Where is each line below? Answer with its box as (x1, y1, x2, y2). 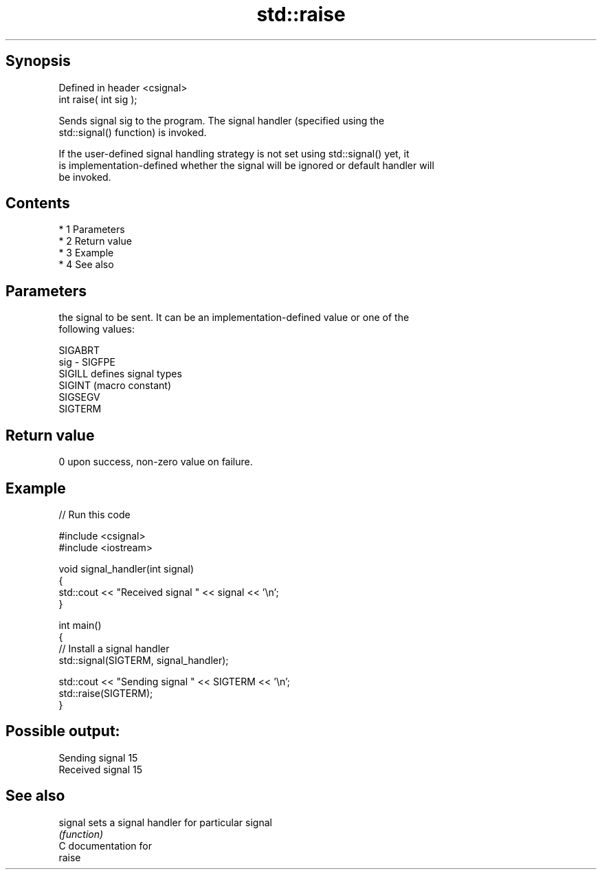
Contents (5, 195, 70, 212)
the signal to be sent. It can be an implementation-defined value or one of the (58, 311, 410, 324)
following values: (58, 323, 135, 335)
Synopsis (5, 52, 71, 70)
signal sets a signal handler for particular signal (58, 816, 272, 828)
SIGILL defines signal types (58, 368, 182, 380)
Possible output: (5, 722, 120, 740)
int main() (58, 619, 102, 631)
